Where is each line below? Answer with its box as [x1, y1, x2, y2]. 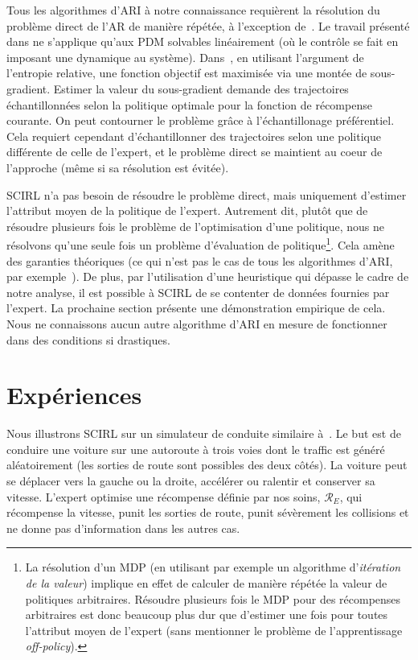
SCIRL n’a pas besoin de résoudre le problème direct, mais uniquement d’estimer [6, 186, 407, 203]
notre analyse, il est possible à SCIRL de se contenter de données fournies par [6, 283, 390, 300]
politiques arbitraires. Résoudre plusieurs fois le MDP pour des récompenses [25, 590, 401, 607]
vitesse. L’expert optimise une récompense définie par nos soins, [6, 488, 321, 505]
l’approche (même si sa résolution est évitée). [6, 159, 229, 175]
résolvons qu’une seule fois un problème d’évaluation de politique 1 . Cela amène [6, 234, 395, 253]
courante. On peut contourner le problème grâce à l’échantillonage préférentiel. [6, 112, 395, 129]
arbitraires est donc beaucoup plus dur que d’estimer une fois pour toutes [25, 606, 388, 623]
